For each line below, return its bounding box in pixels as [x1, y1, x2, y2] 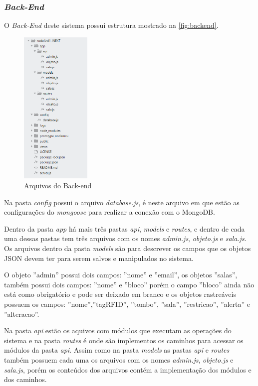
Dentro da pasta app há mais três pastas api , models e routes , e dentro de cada [4, 223, 245, 234]
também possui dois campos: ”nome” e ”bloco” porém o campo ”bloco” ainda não [4, 279, 255, 289]
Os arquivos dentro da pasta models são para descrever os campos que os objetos [4, 243, 251, 254]
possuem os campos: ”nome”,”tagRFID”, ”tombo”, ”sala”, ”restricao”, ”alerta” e [4, 298, 251, 309]
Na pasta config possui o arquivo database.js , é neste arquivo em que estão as [4, 197, 240, 207]
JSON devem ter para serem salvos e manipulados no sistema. [4, 253, 194, 263]
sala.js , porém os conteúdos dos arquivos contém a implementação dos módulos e [4, 364, 252, 375]
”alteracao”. [4, 308, 39, 319]
